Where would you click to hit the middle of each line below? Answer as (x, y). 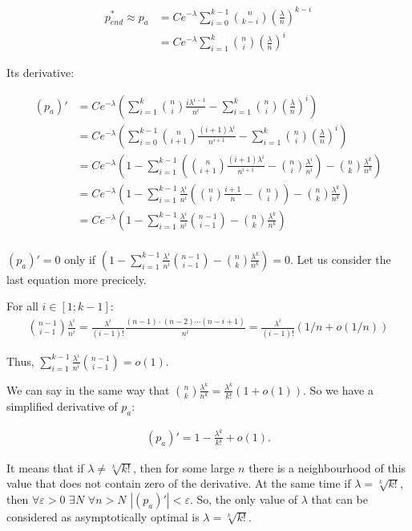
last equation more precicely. (77, 279)
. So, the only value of (244, 499)
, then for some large (184, 467)
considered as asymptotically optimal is (103, 517)
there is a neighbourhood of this (327, 467)
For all (22, 306)
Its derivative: (40, 73)
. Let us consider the (341, 259)
